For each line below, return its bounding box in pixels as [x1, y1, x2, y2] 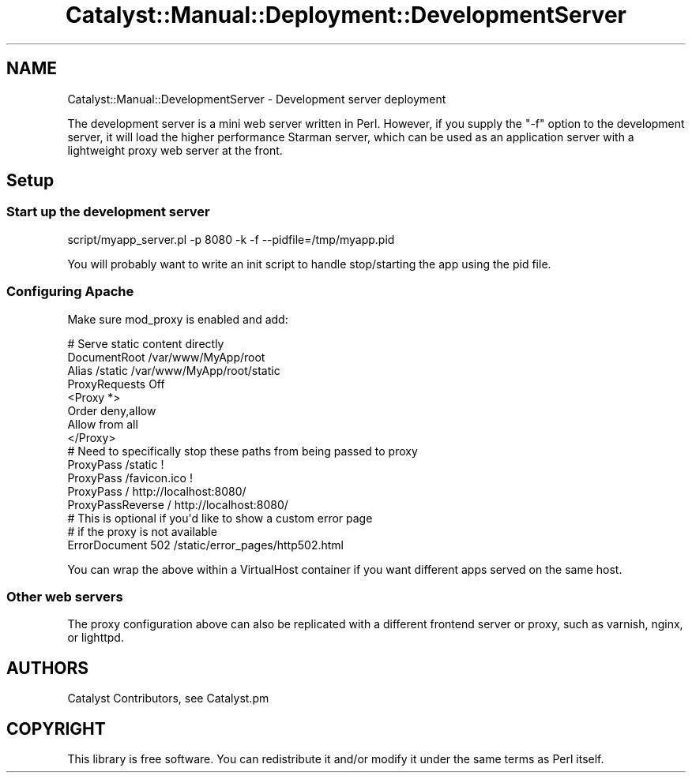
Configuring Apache [6, 283, 134, 300]
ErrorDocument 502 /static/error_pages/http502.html [67, 537, 344, 552]
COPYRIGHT [6, 718, 106, 739]
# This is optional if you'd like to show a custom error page [67, 511, 373, 525]
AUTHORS [6, 657, 89, 678]
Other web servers [6, 588, 123, 605]
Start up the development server [6, 204, 210, 220]
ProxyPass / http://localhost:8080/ [67, 484, 246, 498]
